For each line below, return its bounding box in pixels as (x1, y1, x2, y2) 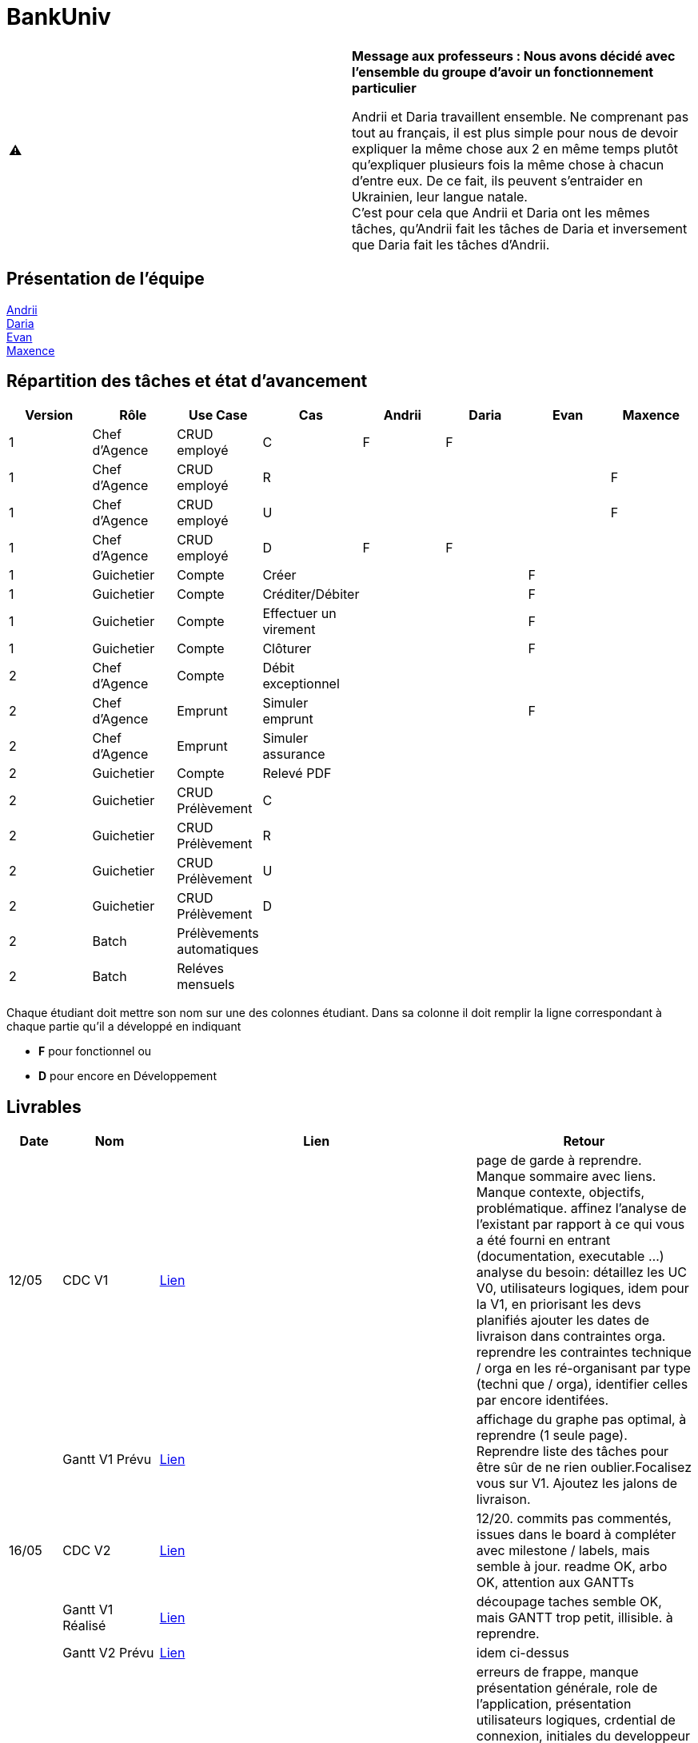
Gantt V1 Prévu (62, 1451, 152, 1468)
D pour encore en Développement (38, 1069, 217, 1083)
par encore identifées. (476, 1392, 609, 1409)
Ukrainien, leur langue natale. (352, 188, 528, 205)
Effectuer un (262, 605, 337, 622)
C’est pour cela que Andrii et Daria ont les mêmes (352, 204, 650, 221)
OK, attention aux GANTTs (476, 1574, 634, 1591)
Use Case (188, 407, 248, 424)
